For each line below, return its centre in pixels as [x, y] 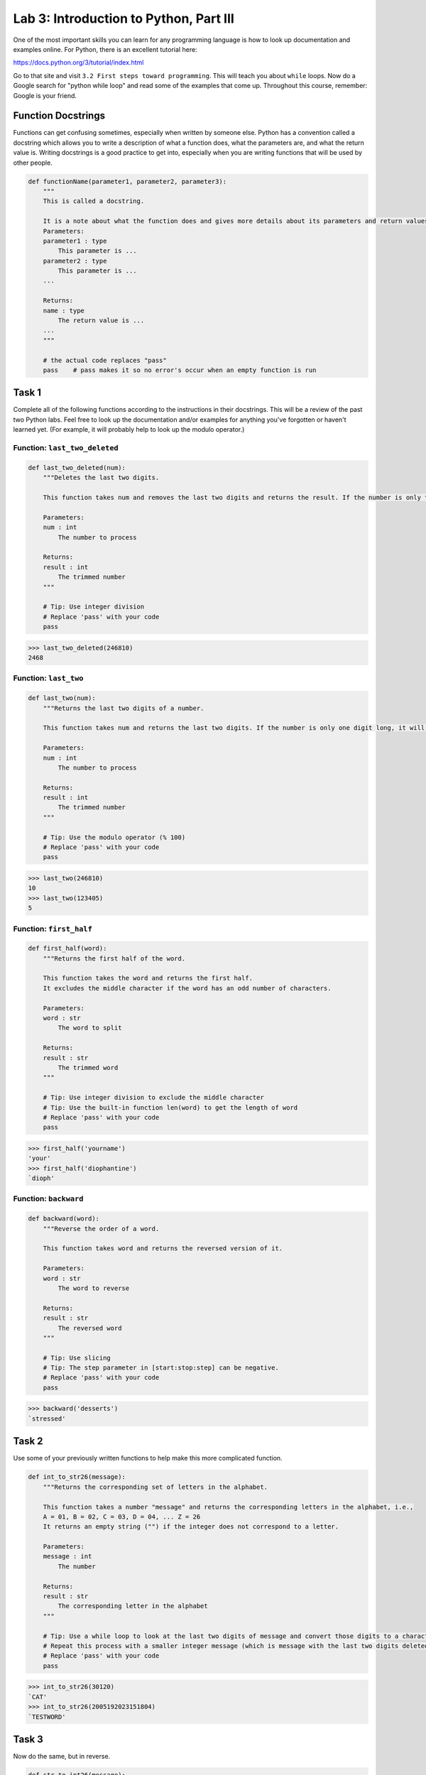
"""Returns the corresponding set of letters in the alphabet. [155, 1487]
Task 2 [28, 1441]
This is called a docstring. [94, 201]
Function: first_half [53, 929]
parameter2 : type [75, 261]
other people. [33, 163]
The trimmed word [88, 1067]
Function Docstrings [59, 116]
